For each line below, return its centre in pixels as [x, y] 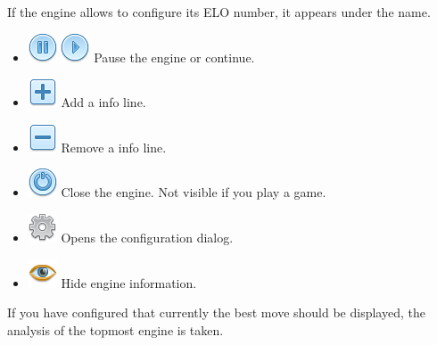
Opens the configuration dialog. [147, 237]
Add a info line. [103, 102]
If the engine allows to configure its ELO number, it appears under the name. [219, 12]
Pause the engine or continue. [174, 57]
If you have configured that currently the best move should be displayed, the [216, 312]
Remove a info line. [114, 147]
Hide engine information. [129, 282]
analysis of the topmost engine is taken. [115, 329]
